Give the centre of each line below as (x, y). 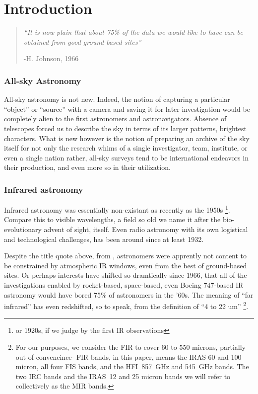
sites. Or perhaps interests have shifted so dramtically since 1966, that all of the (126, 275)
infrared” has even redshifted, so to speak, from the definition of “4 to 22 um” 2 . (126, 305)
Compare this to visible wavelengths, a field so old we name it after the (112, 219)
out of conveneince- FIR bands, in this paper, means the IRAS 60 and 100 (129, 356)
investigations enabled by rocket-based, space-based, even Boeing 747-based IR (124, 284)
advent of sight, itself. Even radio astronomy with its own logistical (146, 229)
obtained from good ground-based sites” (82, 41)
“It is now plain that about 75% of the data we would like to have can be (133, 32)
